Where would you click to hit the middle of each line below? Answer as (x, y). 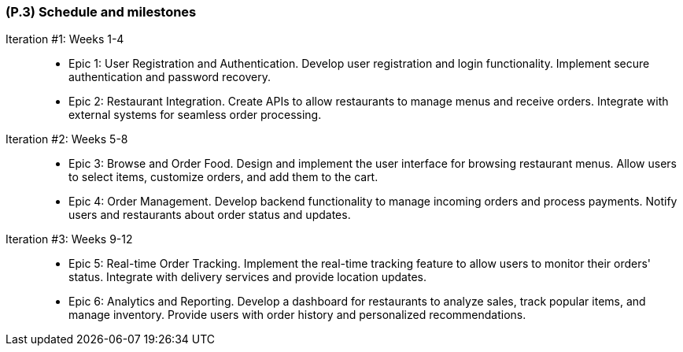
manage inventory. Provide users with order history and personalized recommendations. (297, 315)
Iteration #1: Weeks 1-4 (65, 39)
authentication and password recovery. (170, 77)
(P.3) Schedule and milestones (101, 12)
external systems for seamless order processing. (195, 115)
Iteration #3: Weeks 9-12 (69, 239)
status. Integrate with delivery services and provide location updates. (247, 277)
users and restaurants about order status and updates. (210, 215)
